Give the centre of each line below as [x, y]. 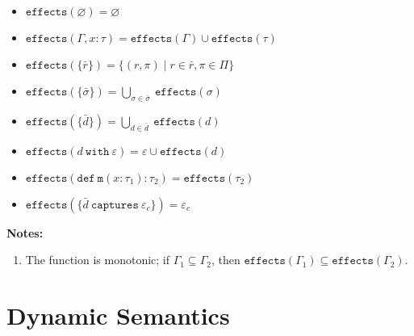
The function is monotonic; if [98, 260]
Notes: [25, 232]
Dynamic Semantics [118, 315]
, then [226, 260]
